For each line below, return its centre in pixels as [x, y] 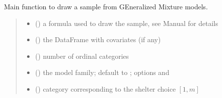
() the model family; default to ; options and [102, 72]
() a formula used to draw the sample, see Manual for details [127, 23]
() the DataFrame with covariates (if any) [98, 39]
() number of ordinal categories [82, 56]
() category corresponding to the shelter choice [105, 88]
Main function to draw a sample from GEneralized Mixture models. [106, 6]
